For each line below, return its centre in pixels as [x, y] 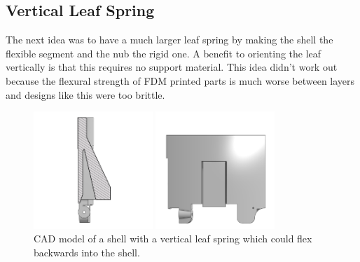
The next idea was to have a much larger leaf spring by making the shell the [169, 40]
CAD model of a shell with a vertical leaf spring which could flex [173, 239]
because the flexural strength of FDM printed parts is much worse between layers [180, 80]
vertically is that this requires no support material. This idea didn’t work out [172, 67]
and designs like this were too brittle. [85, 94]
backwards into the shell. [87, 252]
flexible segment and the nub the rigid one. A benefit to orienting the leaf [164, 53]
